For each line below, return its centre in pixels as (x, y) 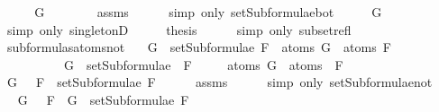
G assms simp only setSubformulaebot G (208, 12)
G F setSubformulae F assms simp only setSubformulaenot (219, 82)
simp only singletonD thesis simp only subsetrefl (179, 29)
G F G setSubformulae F (103, 99)
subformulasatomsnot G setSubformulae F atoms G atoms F (199, 47)
